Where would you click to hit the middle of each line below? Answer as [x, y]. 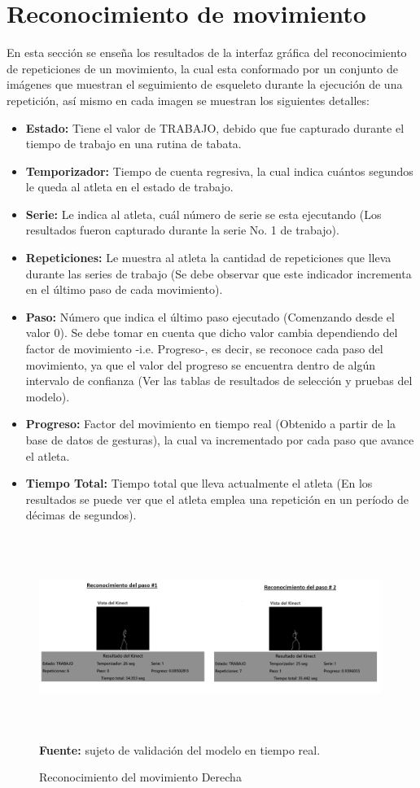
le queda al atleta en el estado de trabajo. [129, 187]
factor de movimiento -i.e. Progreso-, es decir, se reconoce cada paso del [204, 349]
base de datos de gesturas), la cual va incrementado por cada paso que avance [220, 440]
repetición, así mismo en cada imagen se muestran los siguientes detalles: [188, 100]
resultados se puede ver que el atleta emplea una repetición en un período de [217, 499]
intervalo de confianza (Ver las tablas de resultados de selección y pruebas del [219, 381]
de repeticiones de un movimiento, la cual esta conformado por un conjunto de [202, 68]
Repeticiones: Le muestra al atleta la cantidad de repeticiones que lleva [208, 258]
